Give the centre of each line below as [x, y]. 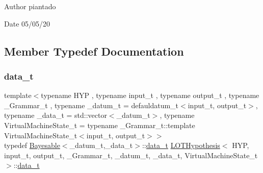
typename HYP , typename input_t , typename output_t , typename [150, 95]
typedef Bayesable [32, 145]
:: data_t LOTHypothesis [181, 145]
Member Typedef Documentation [94, 51]
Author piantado [30, 6]
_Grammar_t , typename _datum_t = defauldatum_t [91, 105]
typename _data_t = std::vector [56, 115]
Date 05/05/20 [27, 23]
